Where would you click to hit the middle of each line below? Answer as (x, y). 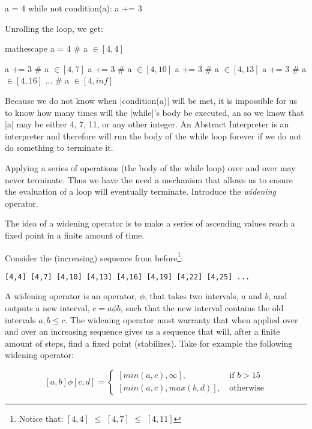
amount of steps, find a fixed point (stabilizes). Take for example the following (149, 343)
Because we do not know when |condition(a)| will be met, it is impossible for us (151, 100)
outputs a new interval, (47, 308)
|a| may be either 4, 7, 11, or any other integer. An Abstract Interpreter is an (147, 124)
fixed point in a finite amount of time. (75, 235)
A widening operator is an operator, (71, 296)
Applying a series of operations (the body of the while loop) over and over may (150, 167)
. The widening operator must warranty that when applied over (181, 319)
